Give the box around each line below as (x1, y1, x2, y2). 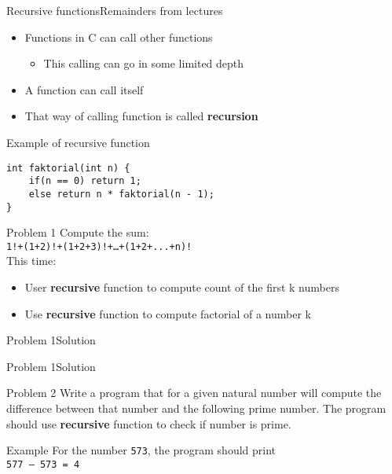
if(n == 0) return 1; (28, 175, 141, 187)
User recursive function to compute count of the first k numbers (24, 279, 339, 296)
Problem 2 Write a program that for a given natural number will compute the (6, 384, 382, 401)
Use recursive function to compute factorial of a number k (24, 305, 311, 322)
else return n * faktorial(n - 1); (28, 188, 214, 200)
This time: (6, 252, 57, 269)
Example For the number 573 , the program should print (6, 442, 277, 458)
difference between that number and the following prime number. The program (6, 400, 387, 416)
